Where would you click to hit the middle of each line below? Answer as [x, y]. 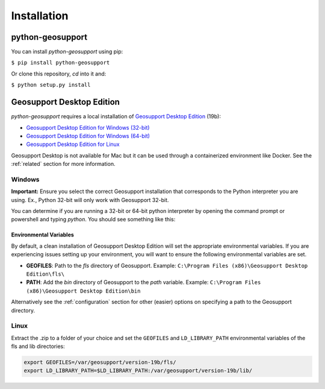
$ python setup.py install [51, 85]
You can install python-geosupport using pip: [67, 52]
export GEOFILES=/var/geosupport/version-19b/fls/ [100, 362]
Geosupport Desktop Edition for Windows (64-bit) [88, 136]
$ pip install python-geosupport [60, 63]
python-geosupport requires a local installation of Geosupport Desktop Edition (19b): [116, 116]
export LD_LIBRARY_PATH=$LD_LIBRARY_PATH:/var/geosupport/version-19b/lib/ [138, 371]
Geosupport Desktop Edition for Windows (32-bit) [88, 127]
